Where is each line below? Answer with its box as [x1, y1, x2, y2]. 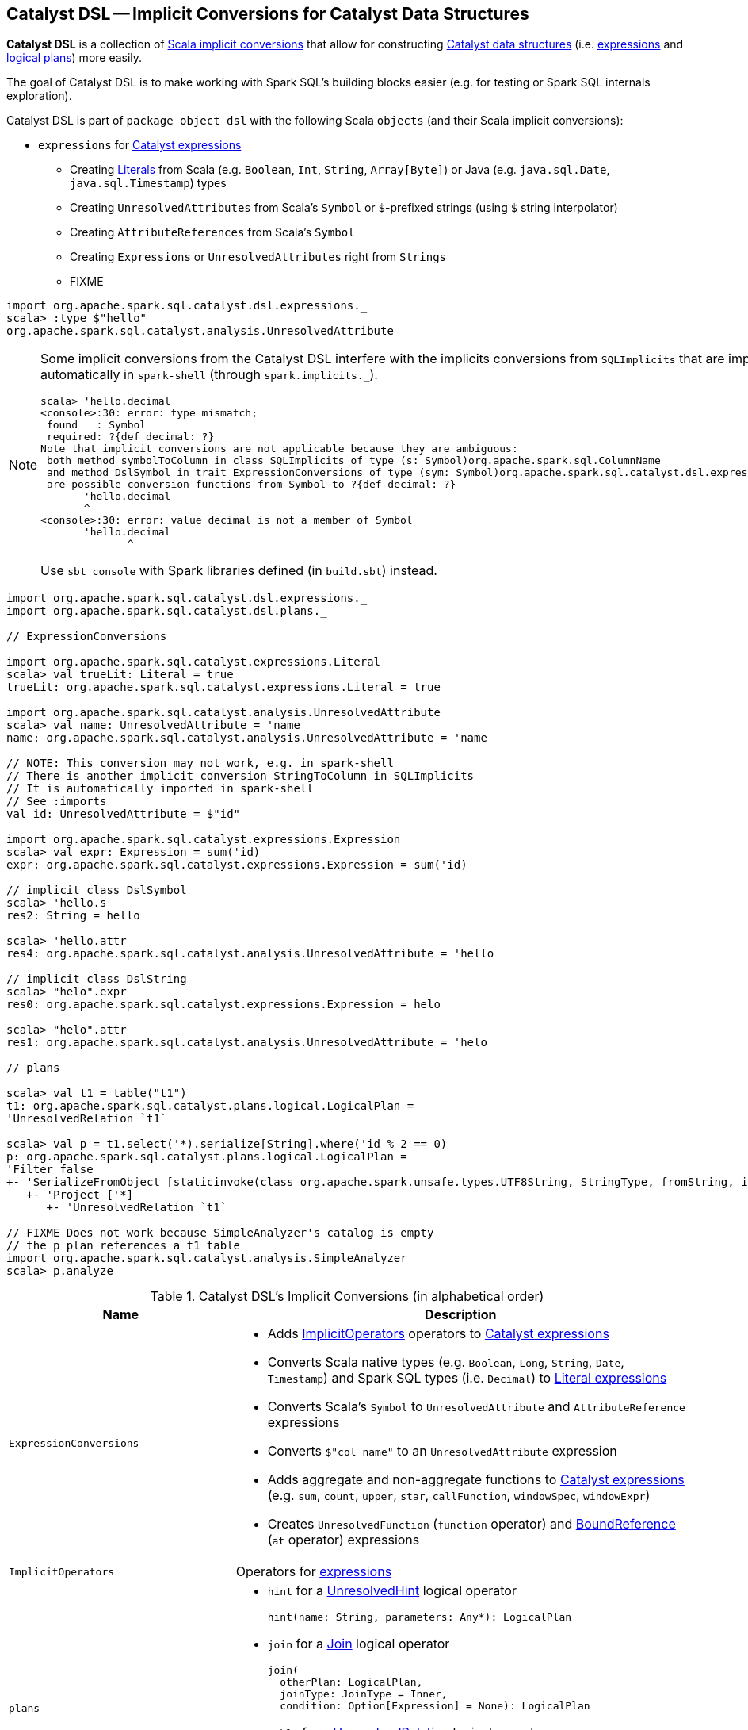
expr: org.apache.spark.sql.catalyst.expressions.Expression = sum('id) [6, 858, 467, 872]
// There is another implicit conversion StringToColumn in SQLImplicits [6, 769, 475, 783]
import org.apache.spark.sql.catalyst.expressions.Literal [6, 655, 381, 669]
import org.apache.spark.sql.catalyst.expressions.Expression [6, 833, 401, 846]
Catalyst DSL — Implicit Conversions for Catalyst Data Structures [6, 4, 529, 24]
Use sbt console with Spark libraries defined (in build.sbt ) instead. [40, 562, 437, 579]
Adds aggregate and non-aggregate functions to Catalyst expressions [267, 1471, 685, 1488]
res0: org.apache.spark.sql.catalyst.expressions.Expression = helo [6, 998, 441, 1011]
